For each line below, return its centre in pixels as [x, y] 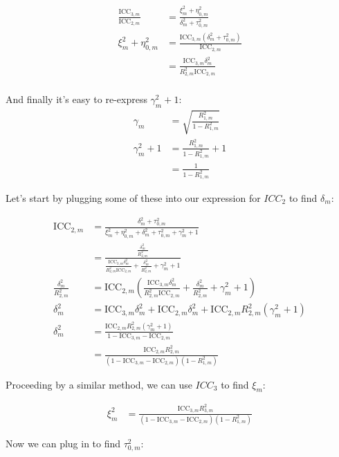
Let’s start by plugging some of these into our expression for [133, 197]
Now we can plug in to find [63, 444]
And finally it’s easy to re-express [76, 99]
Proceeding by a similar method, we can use [99, 384]
